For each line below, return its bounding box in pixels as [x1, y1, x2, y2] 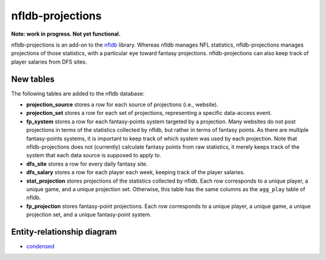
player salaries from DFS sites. [11, 58, 88, 65]
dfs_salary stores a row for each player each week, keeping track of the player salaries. [26, 169, 245, 176]
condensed [26, 242, 54, 250]
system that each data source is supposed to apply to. [26, 152, 162, 159]
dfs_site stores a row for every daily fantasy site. [26, 160, 148, 167]
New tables [11, 74, 55, 84]
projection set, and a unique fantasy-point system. [26, 211, 152, 218]
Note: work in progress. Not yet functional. [11, 30, 121, 37]
